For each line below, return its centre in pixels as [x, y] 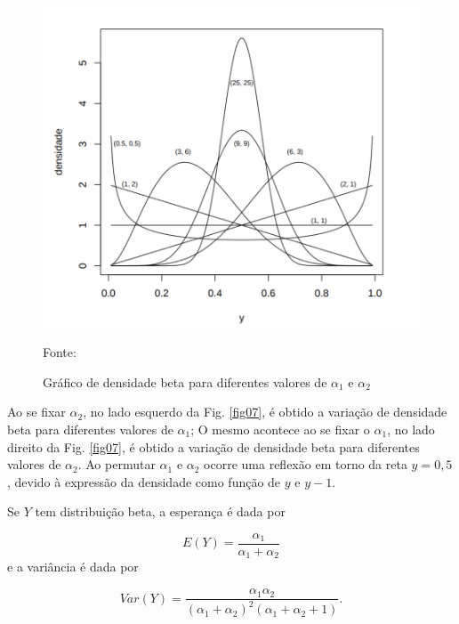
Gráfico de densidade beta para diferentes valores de [185, 381]
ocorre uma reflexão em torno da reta [306, 464]
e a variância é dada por [73, 567]
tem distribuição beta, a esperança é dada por [160, 511]
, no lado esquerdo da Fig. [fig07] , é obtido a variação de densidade [265, 412]
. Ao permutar [117, 464]
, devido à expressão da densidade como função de [144, 481]
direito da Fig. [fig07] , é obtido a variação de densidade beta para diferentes [213, 446]
